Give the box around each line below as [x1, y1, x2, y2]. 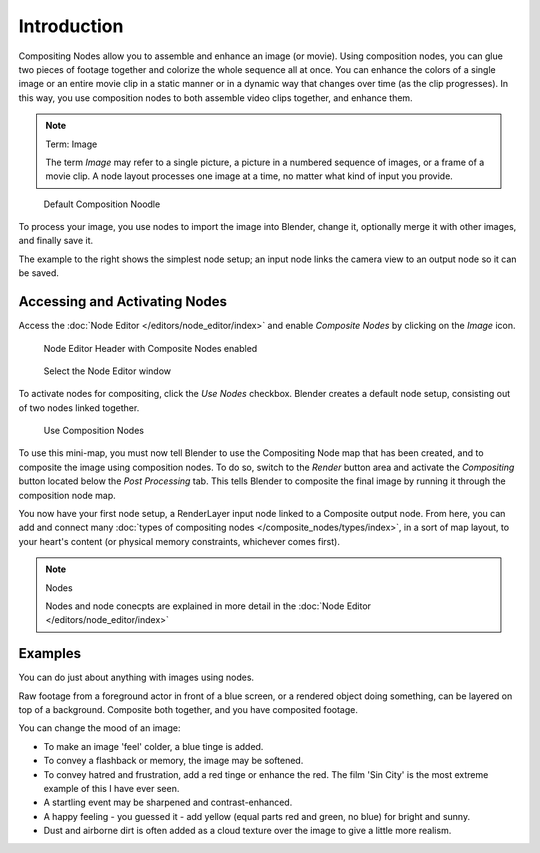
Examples [18, 645, 82, 662]
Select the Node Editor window [43, 365, 172, 377]
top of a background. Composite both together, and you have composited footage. [18, 704, 359, 716]
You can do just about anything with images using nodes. [18, 671, 255, 684]
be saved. [18, 267, 60, 279]
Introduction [18, 15, 124, 37]
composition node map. [18, 489, 117, 501]
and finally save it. [18, 235, 94, 247]
